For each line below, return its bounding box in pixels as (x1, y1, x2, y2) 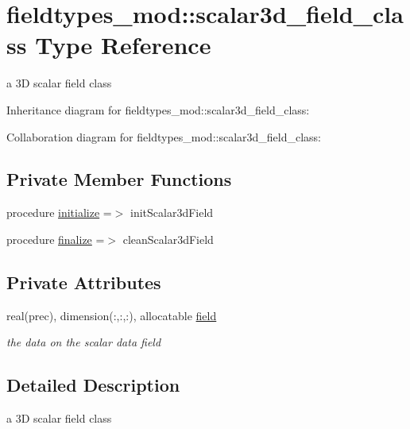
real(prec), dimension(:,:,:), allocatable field (6, 307, 217, 323)
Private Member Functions (6, 167, 232, 191)
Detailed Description (6, 373, 180, 397)
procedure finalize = (6, 230, 105, 247)
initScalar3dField (130, 204, 214, 221)
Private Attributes (6, 269, 161, 294)
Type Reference (35, 29, 211, 61)
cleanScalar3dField (122, 230, 214, 247)
